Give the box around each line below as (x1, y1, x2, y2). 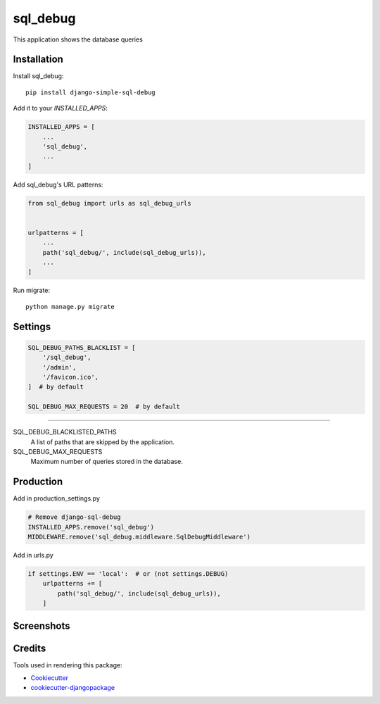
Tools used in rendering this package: (13, 660, 122, 669)
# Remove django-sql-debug (27, 513, 121, 521)
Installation (13, 54, 63, 65)
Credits (13, 642, 46, 654)
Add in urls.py (13, 551, 54, 560)
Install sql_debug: (13, 72, 64, 80)
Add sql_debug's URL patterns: (13, 180, 103, 189)
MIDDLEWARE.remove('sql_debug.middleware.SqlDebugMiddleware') (27, 533, 251, 541)
